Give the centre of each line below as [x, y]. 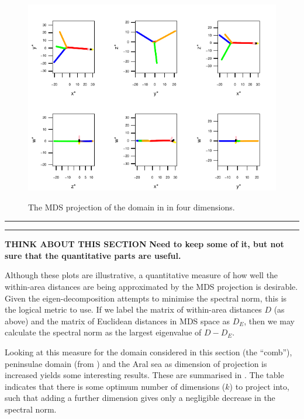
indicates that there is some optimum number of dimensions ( [115, 386]
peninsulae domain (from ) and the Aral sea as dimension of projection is [136, 363]
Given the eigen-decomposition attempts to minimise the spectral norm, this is [146, 298]
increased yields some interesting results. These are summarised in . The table [144, 375]
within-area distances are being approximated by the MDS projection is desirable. [151, 286]
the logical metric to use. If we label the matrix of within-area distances [133, 309]
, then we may [269, 321]
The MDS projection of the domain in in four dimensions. [132, 207]
